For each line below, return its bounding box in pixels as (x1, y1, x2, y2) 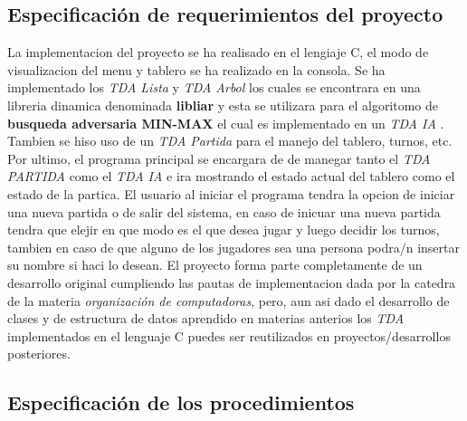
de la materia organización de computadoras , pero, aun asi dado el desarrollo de (7, 291, 450, 310)
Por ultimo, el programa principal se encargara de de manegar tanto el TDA (7, 148, 431, 167)
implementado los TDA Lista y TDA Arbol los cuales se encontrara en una (7, 78, 421, 97)
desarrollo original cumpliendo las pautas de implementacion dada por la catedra (7, 273, 456, 292)
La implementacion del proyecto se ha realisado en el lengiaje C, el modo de (7, 43, 429, 62)
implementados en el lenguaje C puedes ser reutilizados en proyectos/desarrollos (7, 326, 451, 345)
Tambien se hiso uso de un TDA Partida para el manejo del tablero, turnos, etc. (7, 131, 453, 150)
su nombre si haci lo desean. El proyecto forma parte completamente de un (7, 255, 423, 274)
